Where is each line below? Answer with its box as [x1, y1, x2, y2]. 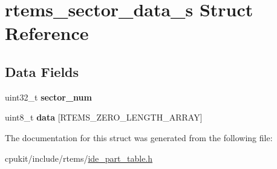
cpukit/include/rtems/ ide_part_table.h [5, 151, 153, 164]
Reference [5, 21, 89, 45]
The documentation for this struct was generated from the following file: [5, 131, 273, 144]
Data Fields [5, 62, 79, 81]
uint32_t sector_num [5, 90, 92, 103]
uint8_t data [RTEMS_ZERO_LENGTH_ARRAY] [5, 111, 203, 124]
